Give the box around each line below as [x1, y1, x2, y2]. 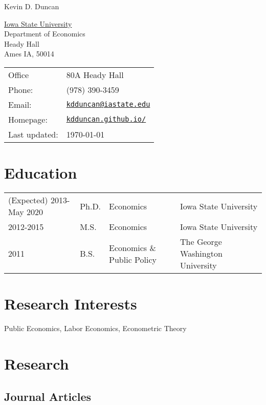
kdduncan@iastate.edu [66, 100, 150, 109]
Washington [180, 247, 223, 260]
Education [4, 162, 77, 183]
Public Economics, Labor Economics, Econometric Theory [4, 323, 187, 334]
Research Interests [4, 293, 137, 314]
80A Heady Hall [66, 68, 124, 81]
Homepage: [8, 113, 48, 125]
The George [180, 236, 222, 248]
